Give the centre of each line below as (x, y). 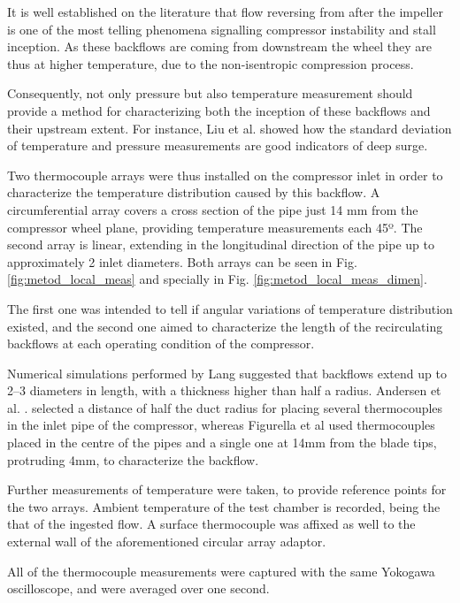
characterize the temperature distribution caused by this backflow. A (194, 192)
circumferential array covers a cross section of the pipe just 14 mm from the (213, 209)
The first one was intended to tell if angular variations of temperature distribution (230, 308)
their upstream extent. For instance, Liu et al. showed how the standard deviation (230, 128)
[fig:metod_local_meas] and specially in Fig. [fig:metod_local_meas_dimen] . (217, 279)
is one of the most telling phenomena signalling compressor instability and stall (222, 29)
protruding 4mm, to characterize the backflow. (133, 459)
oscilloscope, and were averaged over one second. (138, 588)
